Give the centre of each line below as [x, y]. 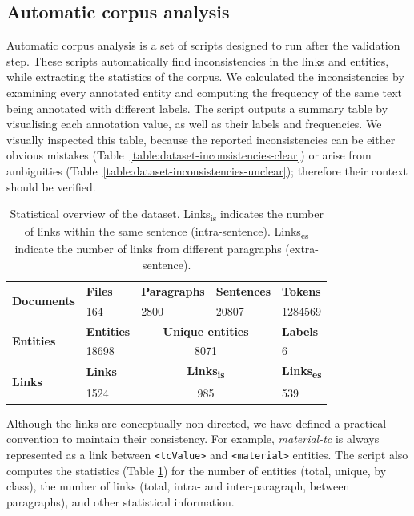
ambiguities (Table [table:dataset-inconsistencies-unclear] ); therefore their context [207, 170]
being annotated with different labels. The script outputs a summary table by [197, 108]
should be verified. [51, 186]
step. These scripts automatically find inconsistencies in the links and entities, [198, 60]
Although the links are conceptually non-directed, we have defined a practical [197, 423]
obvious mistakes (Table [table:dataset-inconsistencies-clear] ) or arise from [189, 155]
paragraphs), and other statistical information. [121, 501]
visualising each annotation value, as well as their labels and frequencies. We [194, 124]
